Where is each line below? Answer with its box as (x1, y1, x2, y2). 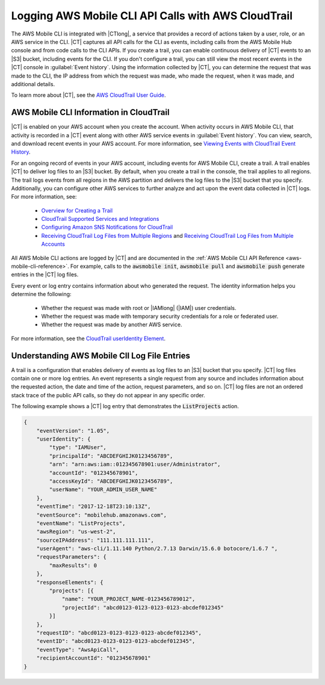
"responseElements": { (36, 578, 104, 586)
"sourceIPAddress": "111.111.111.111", (36, 536, 155, 544)
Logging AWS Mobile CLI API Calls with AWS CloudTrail (11, 9, 293, 22)
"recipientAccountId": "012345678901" (36, 655, 151, 662)
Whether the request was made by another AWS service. (41, 321, 182, 328)
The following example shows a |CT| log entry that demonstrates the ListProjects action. (11, 403, 239, 410)
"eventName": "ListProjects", (36, 519, 126, 527)
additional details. (11, 80, 55, 87)
